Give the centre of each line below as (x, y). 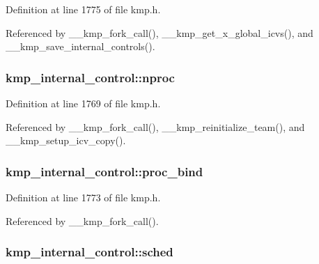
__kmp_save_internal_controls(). (80, 46)
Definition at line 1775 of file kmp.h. (83, 9)
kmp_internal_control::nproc (90, 77)
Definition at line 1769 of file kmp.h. (83, 103)
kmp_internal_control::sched (90, 252)
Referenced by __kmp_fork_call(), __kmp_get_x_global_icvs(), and (159, 32)
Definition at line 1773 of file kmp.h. (83, 197)
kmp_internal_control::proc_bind (104, 171)
